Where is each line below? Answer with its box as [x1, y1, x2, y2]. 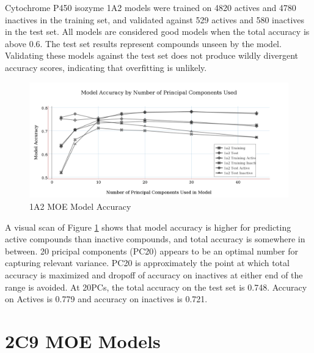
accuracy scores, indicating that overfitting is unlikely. [5, 61, 207, 73]
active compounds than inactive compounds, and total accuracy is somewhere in [5, 232, 305, 245]
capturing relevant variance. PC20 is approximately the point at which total [5, 256, 290, 269]
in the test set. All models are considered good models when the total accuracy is [5, 25, 310, 38]
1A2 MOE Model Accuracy [29, 199, 131, 212]
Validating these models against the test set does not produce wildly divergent [5, 49, 299, 62]
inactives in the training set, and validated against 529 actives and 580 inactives [5, 13, 305, 26]
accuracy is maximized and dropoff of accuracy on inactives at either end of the [5, 268, 303, 281]
